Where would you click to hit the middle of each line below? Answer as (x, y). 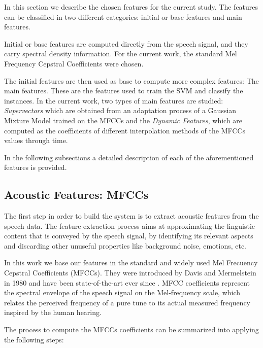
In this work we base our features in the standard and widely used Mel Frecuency (131, 263)
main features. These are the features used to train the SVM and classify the (124, 91)
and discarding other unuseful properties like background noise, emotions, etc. (125, 245)
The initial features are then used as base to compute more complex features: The (131, 80)
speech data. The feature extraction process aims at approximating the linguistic (130, 225)
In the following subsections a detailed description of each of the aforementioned (129, 157)
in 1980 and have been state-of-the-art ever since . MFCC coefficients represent (127, 282)
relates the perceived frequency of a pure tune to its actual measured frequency (127, 302)
